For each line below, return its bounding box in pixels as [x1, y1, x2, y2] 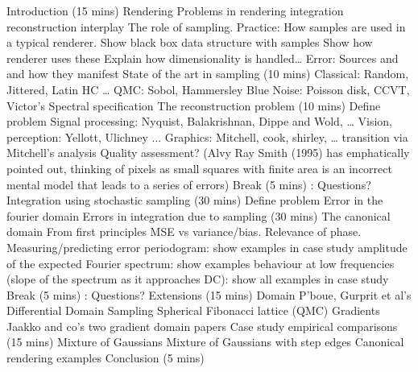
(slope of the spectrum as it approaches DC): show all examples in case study [6, 271, 389, 287]
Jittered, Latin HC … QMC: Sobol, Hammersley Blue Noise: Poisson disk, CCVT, [6, 81, 410, 97]
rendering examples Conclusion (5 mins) [6, 349, 205, 366]
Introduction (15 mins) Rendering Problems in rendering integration [6, 2, 344, 19]
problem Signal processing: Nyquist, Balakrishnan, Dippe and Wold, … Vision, [6, 113, 392, 130]
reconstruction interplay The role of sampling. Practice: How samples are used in [6, 18, 406, 35]
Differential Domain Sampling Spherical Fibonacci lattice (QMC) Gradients [6, 302, 380, 319]
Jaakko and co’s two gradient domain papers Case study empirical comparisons [6, 317, 398, 334]
